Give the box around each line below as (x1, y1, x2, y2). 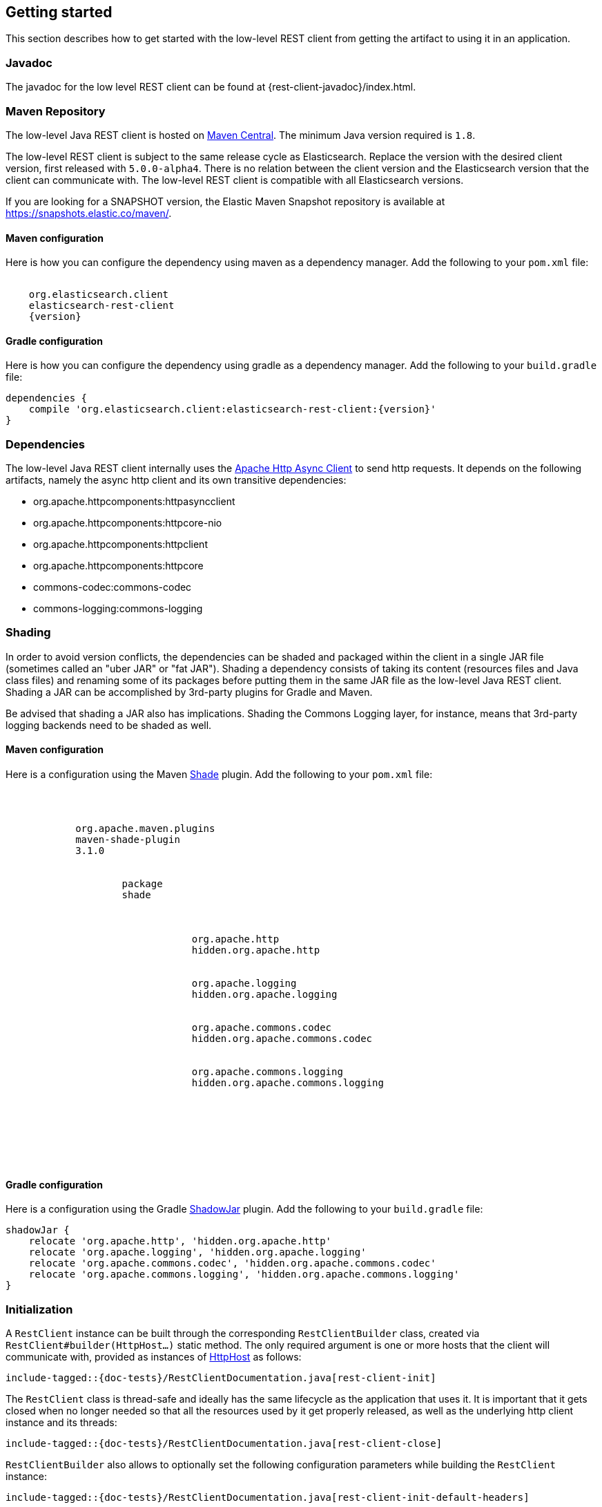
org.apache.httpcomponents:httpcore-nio (33, 517, 222, 529)
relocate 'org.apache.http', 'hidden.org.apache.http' (28, 1235, 332, 1247)
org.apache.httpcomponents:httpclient (33, 538, 208, 551)
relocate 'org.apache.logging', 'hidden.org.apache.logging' (28, 1247, 367, 1258)
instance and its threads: (6, 1416, 117, 1429)
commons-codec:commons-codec (33, 581, 192, 594)
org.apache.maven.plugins (75, 823, 215, 835)
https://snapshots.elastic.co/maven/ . (6, 207, 172, 219)
